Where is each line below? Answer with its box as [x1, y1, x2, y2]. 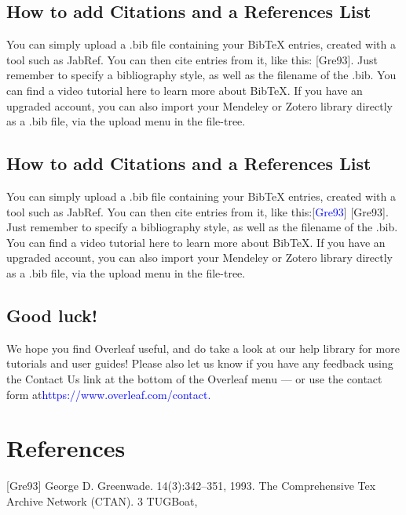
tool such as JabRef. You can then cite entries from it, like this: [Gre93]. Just [6, 51, 378, 67]
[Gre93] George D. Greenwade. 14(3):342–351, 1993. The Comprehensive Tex [6, 477, 376, 494]
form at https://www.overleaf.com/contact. [6, 386, 211, 402]
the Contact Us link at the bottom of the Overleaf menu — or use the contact [6, 370, 382, 386]
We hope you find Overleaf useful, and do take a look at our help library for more [6, 339, 400, 356]
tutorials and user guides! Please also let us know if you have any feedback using [6, 355, 393, 372]
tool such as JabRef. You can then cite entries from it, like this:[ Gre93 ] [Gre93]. [6, 203, 389, 219]
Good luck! [6, 303, 98, 327]
